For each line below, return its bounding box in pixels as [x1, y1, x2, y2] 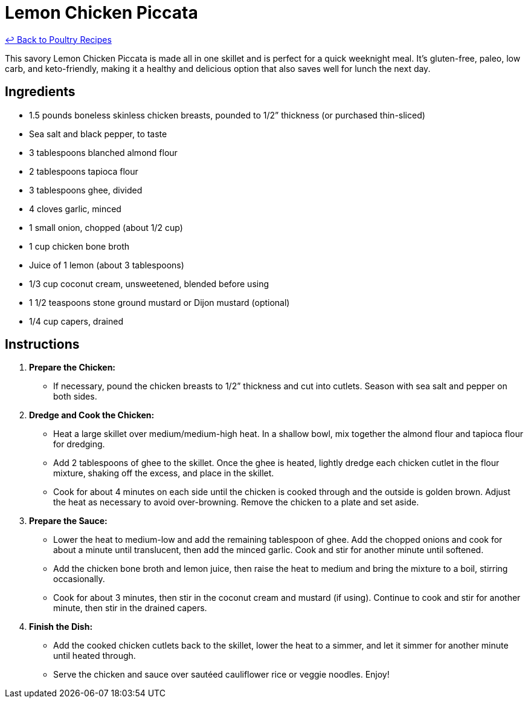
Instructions [5, 337, 80, 352]
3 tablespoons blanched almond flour [29, 147, 178, 158]
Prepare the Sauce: [29, 516, 108, 526]
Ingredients [5, 84, 76, 100]
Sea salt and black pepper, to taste [29, 128, 167, 139]
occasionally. [53, 574, 105, 585]
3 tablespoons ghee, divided [29, 184, 143, 195]
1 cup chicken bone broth [29, 241, 130, 251]
